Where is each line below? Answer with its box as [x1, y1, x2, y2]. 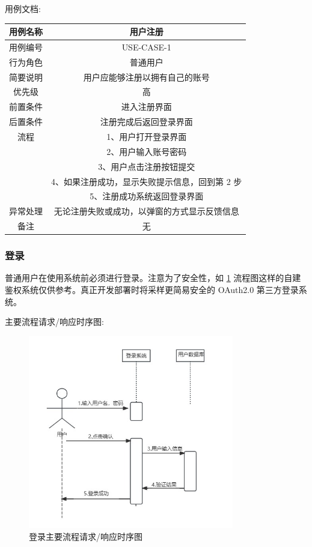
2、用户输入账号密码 [106, 145, 187, 157]
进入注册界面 [121, 100, 172, 113]
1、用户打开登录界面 [106, 130, 187, 142]
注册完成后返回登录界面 [100, 115, 193, 128]
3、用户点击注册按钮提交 [98, 160, 195, 172]
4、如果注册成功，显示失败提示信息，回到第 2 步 [51, 175, 242, 187]
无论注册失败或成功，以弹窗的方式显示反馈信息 [54, 205, 239, 217]
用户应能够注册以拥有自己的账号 [83, 70, 210, 83]
